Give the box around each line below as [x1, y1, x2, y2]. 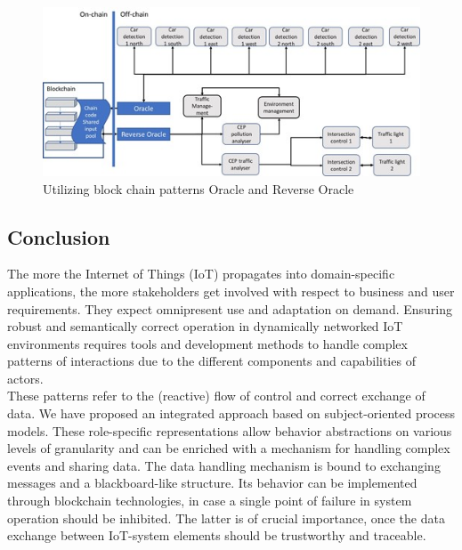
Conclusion [7, 222, 110, 250]
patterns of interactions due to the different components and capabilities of [7, 352, 416, 370]
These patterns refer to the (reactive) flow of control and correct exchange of [7, 386, 426, 405]
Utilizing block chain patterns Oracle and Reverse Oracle [43, 179, 354, 198]
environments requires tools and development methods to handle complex [7, 334, 408, 352]
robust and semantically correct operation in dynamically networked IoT [7, 317, 403, 336]
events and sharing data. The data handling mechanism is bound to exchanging [7, 456, 441, 474]
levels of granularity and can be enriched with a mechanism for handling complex [7, 439, 450, 457]
